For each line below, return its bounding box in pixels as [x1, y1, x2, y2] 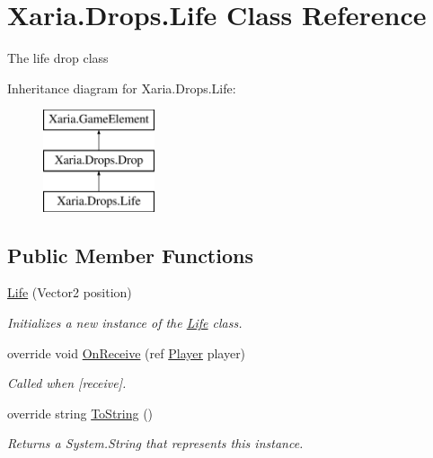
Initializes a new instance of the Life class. [7, 313, 243, 332]
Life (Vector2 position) [7, 283, 132, 302]
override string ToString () [7, 403, 154, 422]
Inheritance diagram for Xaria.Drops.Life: [7, 78, 236, 97]
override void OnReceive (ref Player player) [7, 343, 246, 362]
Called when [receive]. [7, 374, 127, 392]
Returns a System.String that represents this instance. [7, 434, 304, 453]
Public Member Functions [7, 241, 253, 269]
